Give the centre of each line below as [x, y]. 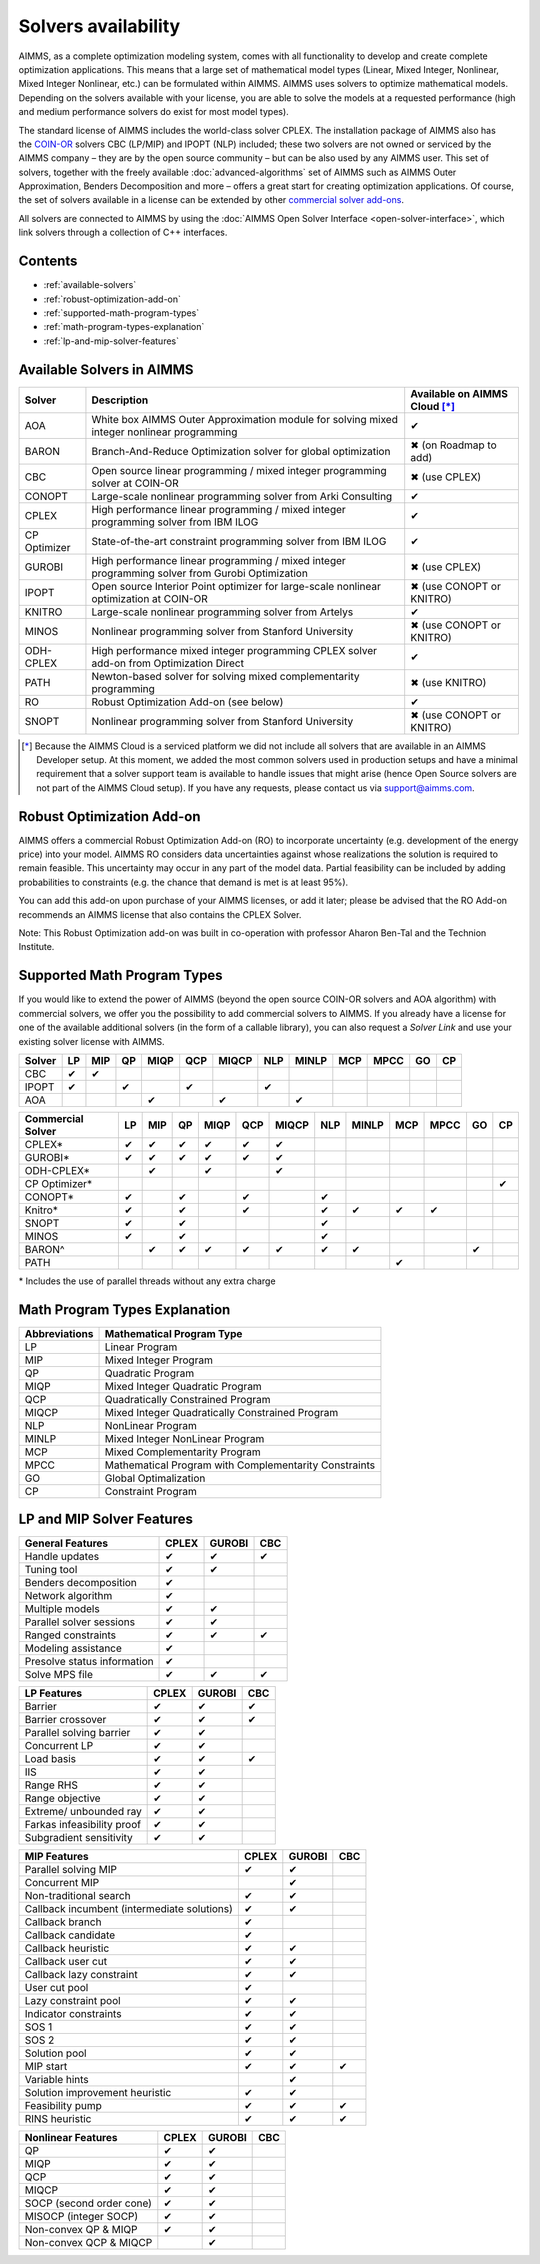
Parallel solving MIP [70, 1870]
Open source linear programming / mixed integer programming [239, 470]
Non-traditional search [77, 1896]
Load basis [50, 1759]
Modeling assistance [73, 1648]
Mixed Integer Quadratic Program [183, 1386]
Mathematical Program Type [173, 1333]
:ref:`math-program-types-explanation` [124, 327]
